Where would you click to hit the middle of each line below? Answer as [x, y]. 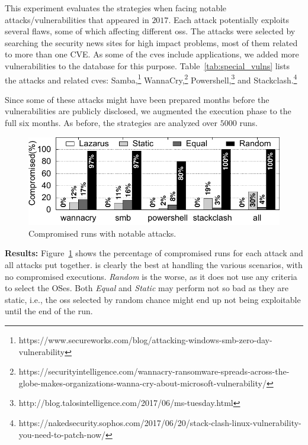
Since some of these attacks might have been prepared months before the [137, 99]
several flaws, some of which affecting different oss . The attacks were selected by [150, 31]
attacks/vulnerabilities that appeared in [77, 19]
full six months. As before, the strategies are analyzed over [111, 122]
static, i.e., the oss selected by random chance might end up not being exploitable [153, 299]
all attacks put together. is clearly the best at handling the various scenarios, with [154, 265]
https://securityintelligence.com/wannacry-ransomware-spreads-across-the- [154, 371]
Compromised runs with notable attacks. [102, 233]
